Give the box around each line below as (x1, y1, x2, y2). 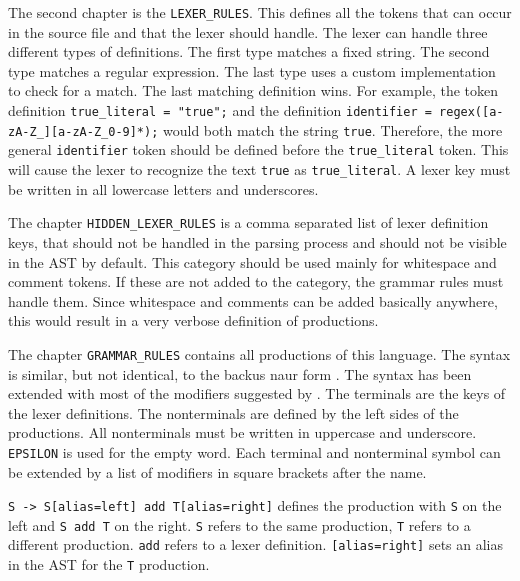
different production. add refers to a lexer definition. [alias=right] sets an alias (8, 534, 504, 555)
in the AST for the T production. (8, 554, 210, 575)
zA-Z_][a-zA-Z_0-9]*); (8, 124, 159, 139)
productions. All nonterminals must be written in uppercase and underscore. (8, 422, 477, 443)
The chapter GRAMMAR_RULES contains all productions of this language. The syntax (8, 343, 511, 364)
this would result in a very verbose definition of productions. (8, 310, 379, 331)
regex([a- (439, 105, 504, 120)
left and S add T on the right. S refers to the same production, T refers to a (8, 514, 471, 535)
